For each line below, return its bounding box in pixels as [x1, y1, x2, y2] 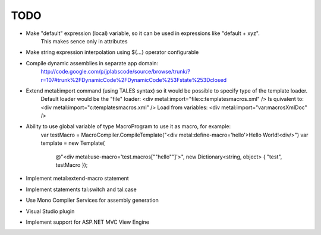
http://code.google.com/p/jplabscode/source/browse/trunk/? [40, 68, 190, 75]
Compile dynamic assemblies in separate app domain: [26, 59, 159, 66]
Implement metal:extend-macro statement [26, 175, 129, 182]
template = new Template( [40, 139, 105, 147]
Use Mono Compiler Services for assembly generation [26, 196, 159, 204]
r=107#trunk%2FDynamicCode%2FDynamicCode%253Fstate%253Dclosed [40, 76, 227, 83]
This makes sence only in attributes [40, 37, 128, 45]
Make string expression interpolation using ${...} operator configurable [26, 49, 199, 56]
